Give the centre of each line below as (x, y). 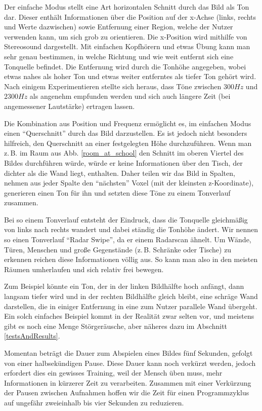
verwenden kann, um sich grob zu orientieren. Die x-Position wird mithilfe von (126, 36)
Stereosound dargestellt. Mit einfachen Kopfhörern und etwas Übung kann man (127, 46)
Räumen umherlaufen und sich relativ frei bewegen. (84, 269)
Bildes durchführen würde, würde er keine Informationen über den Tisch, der (123, 162)
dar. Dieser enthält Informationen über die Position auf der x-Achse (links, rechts (130, 16)
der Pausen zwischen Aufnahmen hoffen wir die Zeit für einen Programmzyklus (127, 393)
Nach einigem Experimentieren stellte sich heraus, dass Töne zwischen (113, 86)
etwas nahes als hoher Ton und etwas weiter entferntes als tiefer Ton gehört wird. (130, 76)
